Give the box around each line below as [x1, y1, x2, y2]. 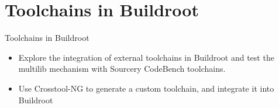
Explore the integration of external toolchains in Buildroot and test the [18, 51, 274, 63]
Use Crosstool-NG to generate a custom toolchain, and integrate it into [18, 82, 274, 94]
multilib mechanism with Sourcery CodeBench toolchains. [18, 62, 226, 75]
